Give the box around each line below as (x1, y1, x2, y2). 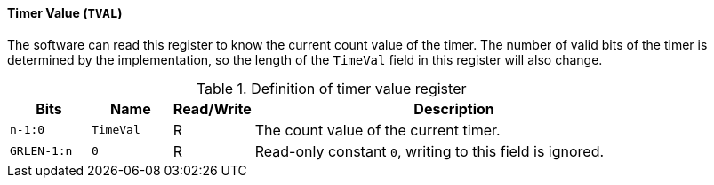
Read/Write (172, 99, 252, 118)
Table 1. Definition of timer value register (196, 79, 467, 97)
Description (413, 99, 494, 118)
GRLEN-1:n (10, 144, 73, 158)
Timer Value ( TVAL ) (7, 5, 123, 20)
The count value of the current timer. (254, 120, 501, 139)
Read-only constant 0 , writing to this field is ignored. (254, 142, 605, 160)
